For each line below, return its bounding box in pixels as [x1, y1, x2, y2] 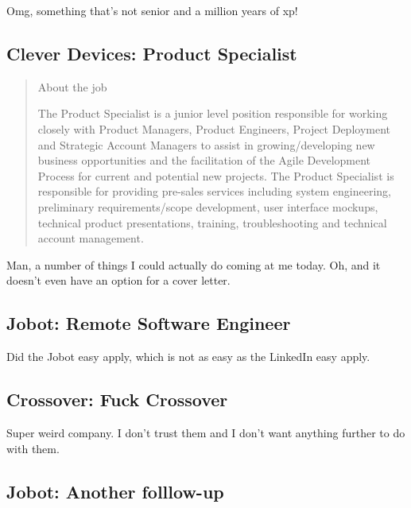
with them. [6, 440, 60, 456]
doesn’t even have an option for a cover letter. [6, 272, 231, 289]
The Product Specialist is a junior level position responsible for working [37, 105, 388, 122]
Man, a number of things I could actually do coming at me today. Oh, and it [6, 256, 381, 273]
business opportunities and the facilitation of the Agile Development [37, 152, 371, 169]
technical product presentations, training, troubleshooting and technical [37, 214, 387, 231]
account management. [37, 230, 144, 246]
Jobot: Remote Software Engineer [6, 311, 291, 335]
